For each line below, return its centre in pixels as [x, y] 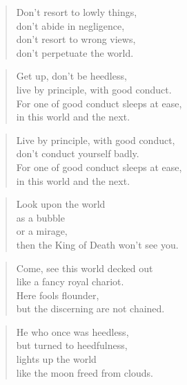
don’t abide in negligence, [70, 25]
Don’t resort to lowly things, [77, 12]
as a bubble [40, 217]
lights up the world [56, 359]
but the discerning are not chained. [90, 308]
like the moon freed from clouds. [85, 372]
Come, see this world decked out [85, 268]
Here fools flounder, [58, 295]
